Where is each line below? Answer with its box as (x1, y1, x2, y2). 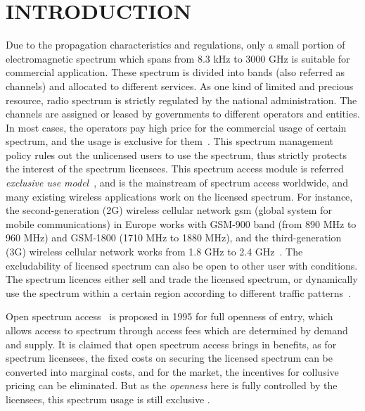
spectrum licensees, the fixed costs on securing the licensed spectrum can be (6, 350, 333, 365)
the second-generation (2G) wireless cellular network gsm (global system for (6, 203, 332, 217)
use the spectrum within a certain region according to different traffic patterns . (6, 285, 351, 300)
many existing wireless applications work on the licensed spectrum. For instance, (6, 189, 353, 203)
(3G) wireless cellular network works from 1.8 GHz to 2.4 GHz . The (6, 244, 303, 259)
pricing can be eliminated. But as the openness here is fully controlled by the (6, 378, 338, 393)
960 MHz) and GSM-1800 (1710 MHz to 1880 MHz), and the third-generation (6, 230, 342, 245)
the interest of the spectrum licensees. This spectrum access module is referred (6, 161, 344, 176)
